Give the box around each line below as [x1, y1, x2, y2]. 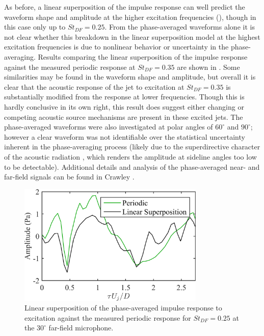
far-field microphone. [48, 322, 114, 333]
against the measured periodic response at [4, 61, 136, 72]
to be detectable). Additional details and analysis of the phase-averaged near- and [4, 161, 260, 172]
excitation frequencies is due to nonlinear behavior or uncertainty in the [4, 41, 229, 52]
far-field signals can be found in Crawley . [4, 171, 135, 182]
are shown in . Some [177, 61, 240, 72]
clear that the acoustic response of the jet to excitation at [4, 81, 184, 92]
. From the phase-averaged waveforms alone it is [104, 21, 255, 32]
